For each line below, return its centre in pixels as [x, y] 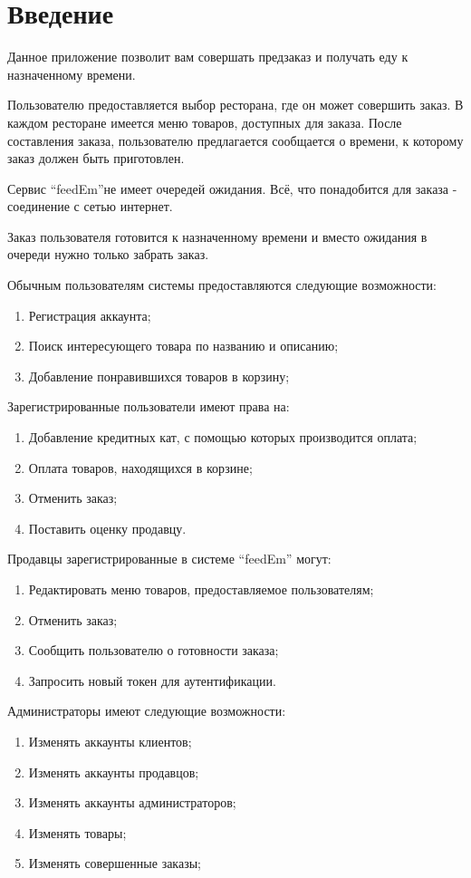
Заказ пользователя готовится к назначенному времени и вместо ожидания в [217, 236]
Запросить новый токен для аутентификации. [152, 680]
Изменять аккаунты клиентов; [110, 741]
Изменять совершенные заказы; [115, 863]
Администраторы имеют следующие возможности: [147, 711]
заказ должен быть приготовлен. [96, 158]
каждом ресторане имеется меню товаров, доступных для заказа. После [205, 122]
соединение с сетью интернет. [90, 206]
